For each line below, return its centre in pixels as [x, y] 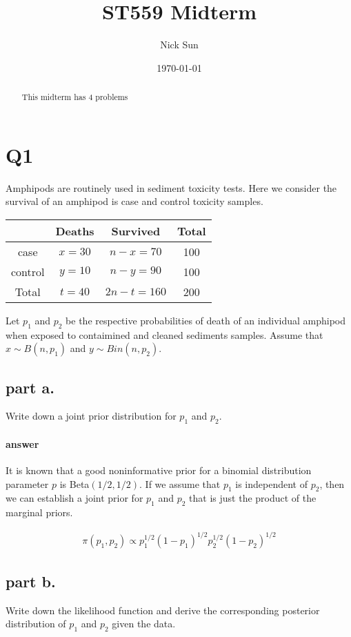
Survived [136, 231]
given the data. [144, 624]
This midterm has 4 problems [75, 97]
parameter [27, 483]
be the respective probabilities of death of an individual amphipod [206, 320]
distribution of [36, 624]
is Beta [74, 483]
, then [332, 483]
